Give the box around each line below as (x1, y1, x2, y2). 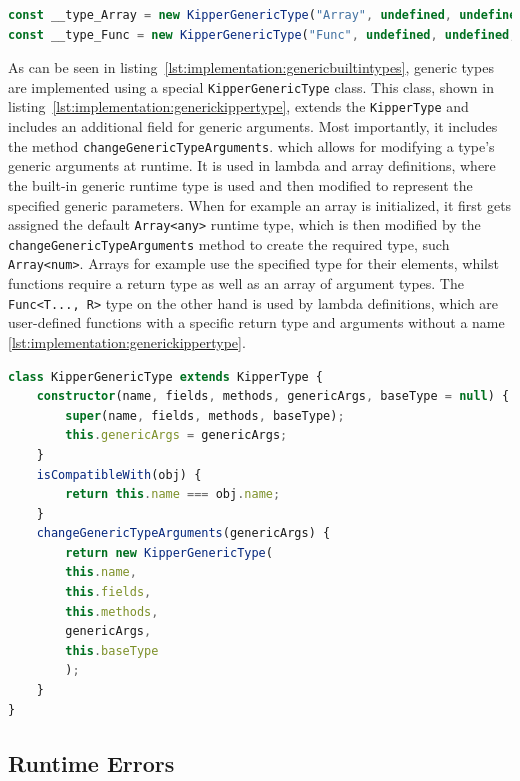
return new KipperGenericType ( (65, 545, 273, 560)
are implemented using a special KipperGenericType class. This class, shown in (8, 76, 494, 97)
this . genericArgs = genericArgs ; (65, 428, 288, 443)
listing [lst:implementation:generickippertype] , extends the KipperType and (8, 96, 469, 117)
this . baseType (65, 643, 159, 658)
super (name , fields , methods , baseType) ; (65, 408, 345, 423)
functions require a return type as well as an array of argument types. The (8, 273, 464, 294)
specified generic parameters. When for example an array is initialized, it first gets (8, 194, 512, 215)
